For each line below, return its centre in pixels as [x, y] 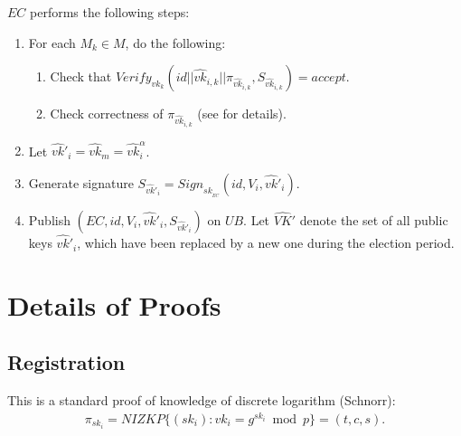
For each [52, 42]
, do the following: [175, 42]
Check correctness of [107, 114]
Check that [81, 76]
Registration [66, 362]
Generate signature [81, 182]
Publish [49, 219]
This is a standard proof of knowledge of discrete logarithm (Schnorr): [202, 400]
